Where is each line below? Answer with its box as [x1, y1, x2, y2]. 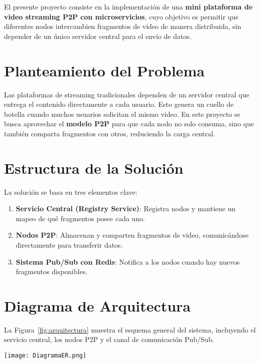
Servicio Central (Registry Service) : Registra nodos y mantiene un [15, 203, 235, 214]
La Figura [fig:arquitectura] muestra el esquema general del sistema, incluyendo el [4, 324, 256, 335]
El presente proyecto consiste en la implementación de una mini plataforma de [4, 1, 253, 11]
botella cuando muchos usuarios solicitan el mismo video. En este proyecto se [4, 108, 240, 119]
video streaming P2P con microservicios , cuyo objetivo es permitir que [4, 11, 239, 21]
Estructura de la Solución [4, 157, 183, 178]
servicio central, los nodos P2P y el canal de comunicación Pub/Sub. [4, 334, 214, 345]
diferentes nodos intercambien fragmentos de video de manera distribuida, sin [4, 21, 241, 31]
